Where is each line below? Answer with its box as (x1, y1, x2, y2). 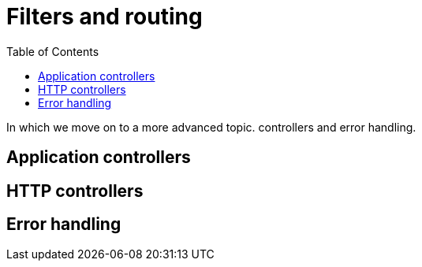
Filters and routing (6, 3, 203, 30)
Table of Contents (6, 44, 99, 58)
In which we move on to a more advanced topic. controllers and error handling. (6, 120, 416, 134)
